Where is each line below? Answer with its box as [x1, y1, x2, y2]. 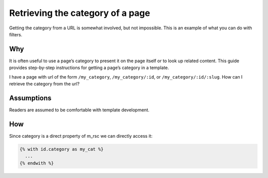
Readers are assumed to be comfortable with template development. [9, 107, 150, 113]
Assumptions [9, 93, 52, 102]
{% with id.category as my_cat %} [19, 146, 104, 152]
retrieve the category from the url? [9, 81, 80, 87]
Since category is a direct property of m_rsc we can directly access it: [9, 133, 153, 139]
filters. [9, 31, 22, 37]
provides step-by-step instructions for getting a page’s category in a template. [9, 65, 169, 71]
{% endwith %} [19, 160, 54, 166]
